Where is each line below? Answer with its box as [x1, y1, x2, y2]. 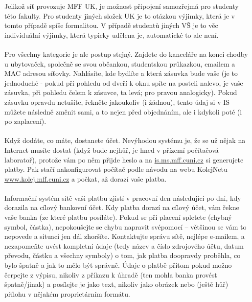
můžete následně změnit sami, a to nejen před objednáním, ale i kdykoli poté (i [4, 106, 242, 116]
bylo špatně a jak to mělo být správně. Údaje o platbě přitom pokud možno [4, 260, 232, 270]
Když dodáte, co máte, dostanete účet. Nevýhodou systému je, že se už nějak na [4, 135, 246, 145]
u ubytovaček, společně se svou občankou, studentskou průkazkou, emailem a [4, 58, 235, 69]
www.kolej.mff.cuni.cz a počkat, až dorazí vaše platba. [4, 173, 167, 184]
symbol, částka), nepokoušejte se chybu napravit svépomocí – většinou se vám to [4, 221, 247, 232]
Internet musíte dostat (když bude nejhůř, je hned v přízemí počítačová [4, 144, 219, 155]
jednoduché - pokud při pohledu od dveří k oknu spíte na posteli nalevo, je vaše [4, 77, 243, 88]
